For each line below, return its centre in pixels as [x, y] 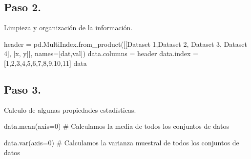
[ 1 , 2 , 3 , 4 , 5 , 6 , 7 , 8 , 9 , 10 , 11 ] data [45, 63]
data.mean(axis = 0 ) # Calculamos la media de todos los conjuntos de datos [116, 126]
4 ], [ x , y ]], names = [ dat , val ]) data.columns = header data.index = [101, 53]
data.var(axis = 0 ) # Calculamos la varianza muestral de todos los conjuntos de [122, 142]
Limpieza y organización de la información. [68, 28]
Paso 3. [22, 89]
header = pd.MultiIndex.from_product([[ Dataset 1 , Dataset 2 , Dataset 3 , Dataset [125, 44]
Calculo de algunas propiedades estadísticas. [70, 109]
